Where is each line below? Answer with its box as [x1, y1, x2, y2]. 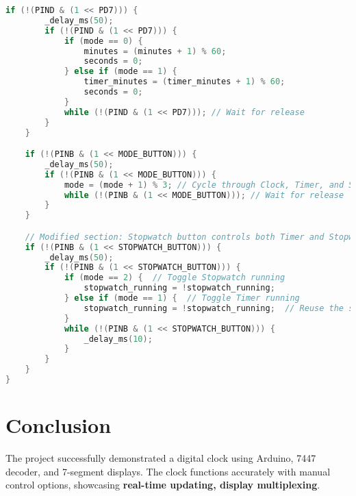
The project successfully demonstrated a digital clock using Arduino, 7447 [5, 451, 316, 465]
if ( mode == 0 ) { [64, 36, 143, 46]
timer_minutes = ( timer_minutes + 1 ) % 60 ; [84, 77, 285, 87]
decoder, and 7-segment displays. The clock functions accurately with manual [5, 464, 331, 478]
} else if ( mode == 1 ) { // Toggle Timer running [64, 293, 300, 303]
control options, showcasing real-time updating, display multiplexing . [5, 478, 320, 492]
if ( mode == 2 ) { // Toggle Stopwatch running [64, 273, 285, 283]
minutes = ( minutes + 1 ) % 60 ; [84, 46, 227, 56]
